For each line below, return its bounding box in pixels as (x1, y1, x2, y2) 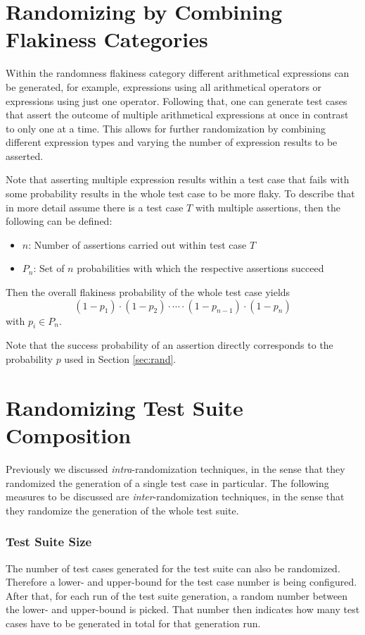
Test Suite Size (6, 533, 92, 550)
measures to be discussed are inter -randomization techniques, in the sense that (6, 489, 345, 504)
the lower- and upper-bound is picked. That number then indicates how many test (6, 602, 360, 617)
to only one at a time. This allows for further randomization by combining (6, 121, 326, 135)
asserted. (6, 148, 44, 163)
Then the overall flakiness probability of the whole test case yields (6, 285, 290, 300)
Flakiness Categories (6, 25, 208, 54)
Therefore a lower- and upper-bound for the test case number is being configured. (6, 574, 357, 589)
